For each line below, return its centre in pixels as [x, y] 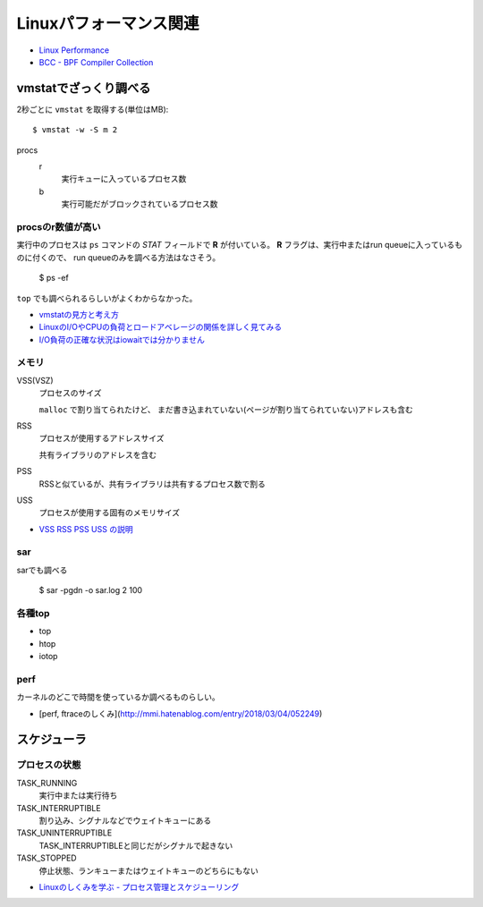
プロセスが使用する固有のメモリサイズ [110, 513]
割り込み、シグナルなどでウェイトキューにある [125, 821]
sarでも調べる [42, 570]
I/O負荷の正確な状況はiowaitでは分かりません [122, 339]
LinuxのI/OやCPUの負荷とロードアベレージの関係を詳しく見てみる [161, 327]
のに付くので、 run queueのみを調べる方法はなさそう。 [119, 257]
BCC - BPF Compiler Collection [96, 62]
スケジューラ [51, 739]
